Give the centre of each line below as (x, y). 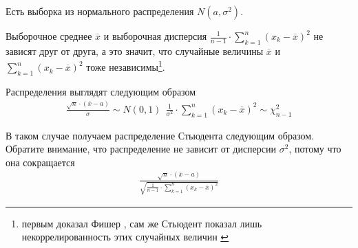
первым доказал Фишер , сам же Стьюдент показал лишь (142, 223)
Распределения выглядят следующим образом (101, 91)
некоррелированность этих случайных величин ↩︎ (125, 237)
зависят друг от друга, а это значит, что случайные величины (135, 50)
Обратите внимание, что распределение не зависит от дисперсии (141, 149)
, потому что (315, 149)
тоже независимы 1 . (126, 66)
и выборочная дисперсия (155, 36)
